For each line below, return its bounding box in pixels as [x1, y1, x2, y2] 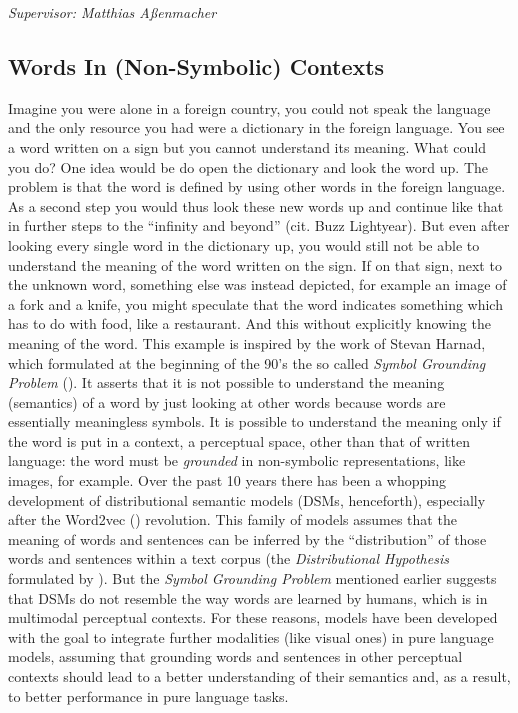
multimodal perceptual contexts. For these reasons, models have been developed [8, 607, 498, 628]
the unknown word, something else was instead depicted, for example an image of [8, 274, 507, 295]
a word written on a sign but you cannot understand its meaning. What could [8, 136, 486, 157]
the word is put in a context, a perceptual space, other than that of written [8, 430, 470, 451]
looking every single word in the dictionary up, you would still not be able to [8, 234, 480, 255]
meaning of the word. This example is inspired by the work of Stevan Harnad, [8, 332, 486, 353]
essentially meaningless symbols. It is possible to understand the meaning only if [8, 411, 501, 432]
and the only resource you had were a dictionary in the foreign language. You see [8, 117, 505, 138]
